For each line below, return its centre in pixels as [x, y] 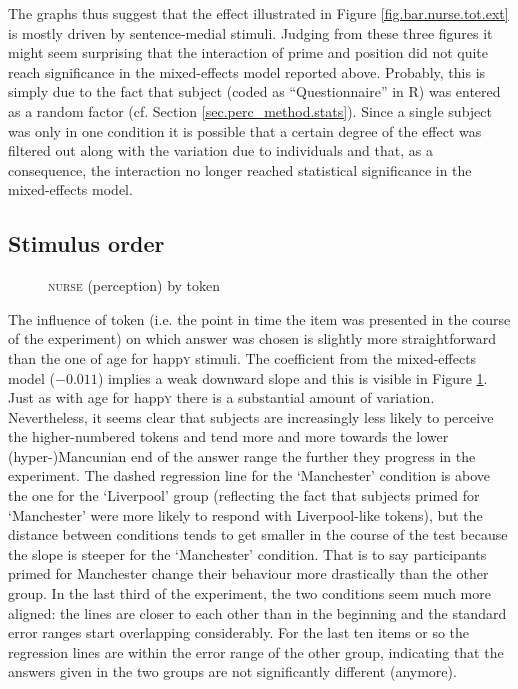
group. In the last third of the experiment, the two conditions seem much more [249, 593]
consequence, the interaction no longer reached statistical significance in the [240, 169]
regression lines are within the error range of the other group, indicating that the [256, 651]
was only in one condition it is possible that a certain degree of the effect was [245, 130]
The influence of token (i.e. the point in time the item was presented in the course [259, 318]
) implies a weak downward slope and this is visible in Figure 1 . [292, 377]
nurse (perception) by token [134, 285]
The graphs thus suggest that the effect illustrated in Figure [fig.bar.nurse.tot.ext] [258, 13]
